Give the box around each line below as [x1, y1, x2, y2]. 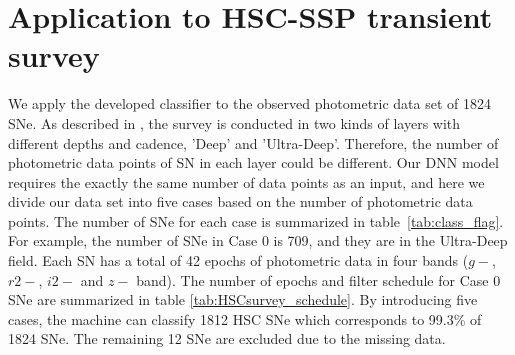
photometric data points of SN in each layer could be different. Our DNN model [8, 152, 499, 173]
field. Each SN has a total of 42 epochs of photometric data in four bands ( [8, 250, 469, 271]
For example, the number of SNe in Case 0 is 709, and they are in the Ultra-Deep [8, 230, 508, 251]
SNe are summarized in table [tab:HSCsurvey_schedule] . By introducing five [8, 289, 478, 310]
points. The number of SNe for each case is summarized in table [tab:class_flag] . [8, 210, 504, 231]
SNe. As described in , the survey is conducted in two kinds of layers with [8, 112, 461, 133]
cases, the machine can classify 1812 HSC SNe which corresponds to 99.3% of [8, 308, 482, 329]
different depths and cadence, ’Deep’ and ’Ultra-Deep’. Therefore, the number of [8, 132, 499, 153]
